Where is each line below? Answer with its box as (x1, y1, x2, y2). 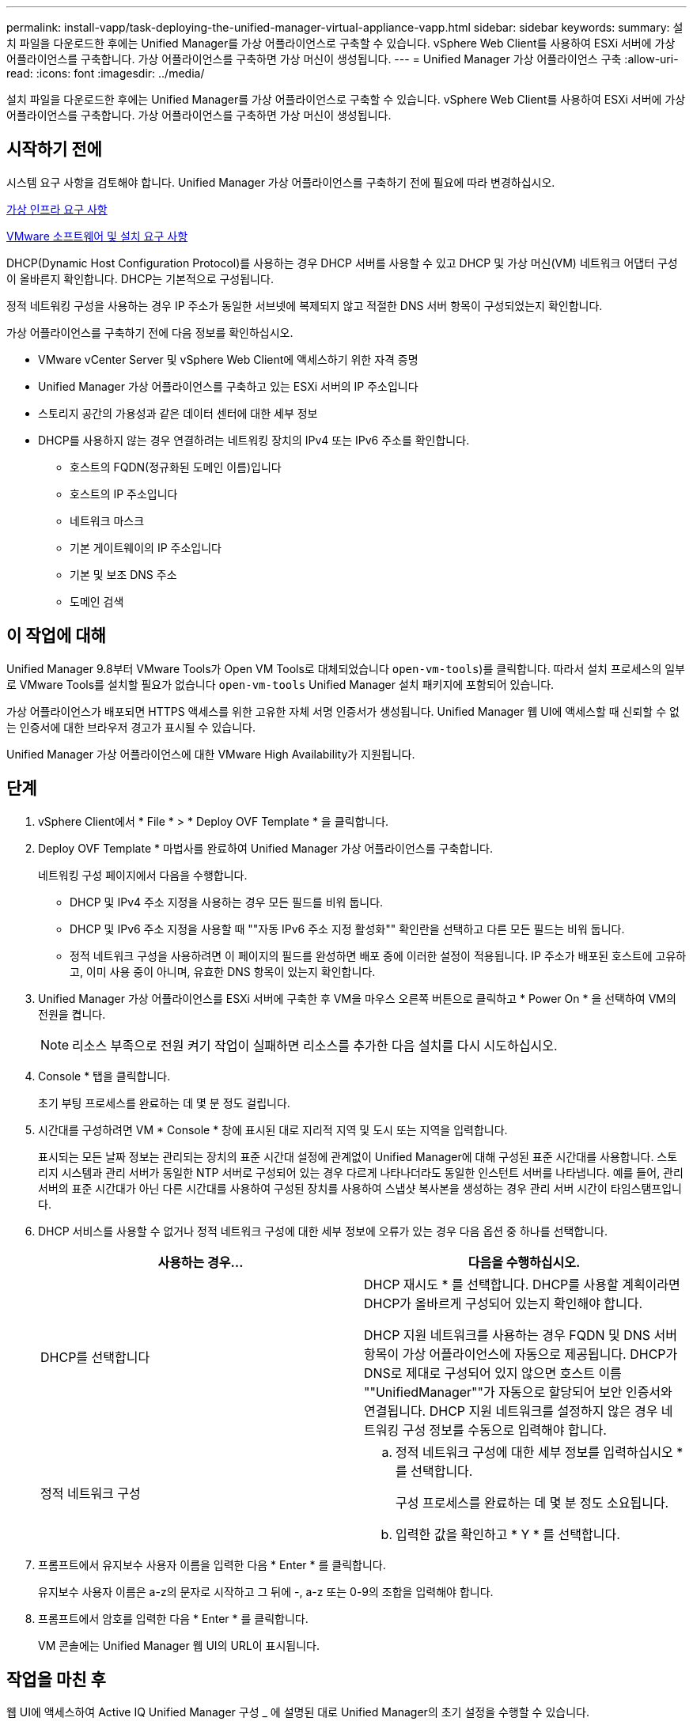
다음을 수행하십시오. (468, 1254, 581, 1270)
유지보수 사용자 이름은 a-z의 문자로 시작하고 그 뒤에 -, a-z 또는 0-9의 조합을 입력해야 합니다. (38, 1584, 494, 1598)
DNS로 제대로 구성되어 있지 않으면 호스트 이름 (364, 1364, 622, 1381)
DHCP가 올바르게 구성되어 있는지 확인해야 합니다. (364, 1295, 643, 1311)
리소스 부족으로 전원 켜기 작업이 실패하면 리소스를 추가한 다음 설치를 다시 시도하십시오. (72, 1037, 558, 1054)
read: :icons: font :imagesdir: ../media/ (6, 66, 205, 80)
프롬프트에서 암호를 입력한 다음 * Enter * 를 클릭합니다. (38, 1611, 309, 1625)
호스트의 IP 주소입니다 (70, 486, 178, 501)
